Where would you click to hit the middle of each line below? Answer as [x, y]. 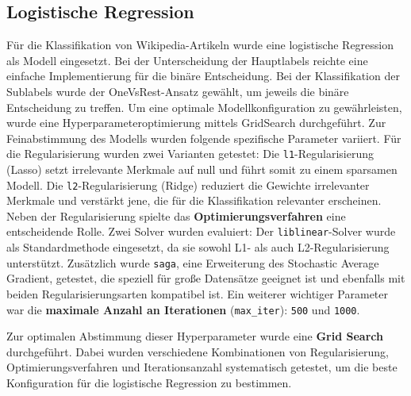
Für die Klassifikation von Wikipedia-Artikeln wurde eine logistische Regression [200, 45]
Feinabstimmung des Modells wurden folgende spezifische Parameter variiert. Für [204, 138]
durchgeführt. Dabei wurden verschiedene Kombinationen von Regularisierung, [198, 351]
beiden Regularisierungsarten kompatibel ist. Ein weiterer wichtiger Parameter [198, 293]
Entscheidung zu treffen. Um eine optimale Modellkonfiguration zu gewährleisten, [204, 107]
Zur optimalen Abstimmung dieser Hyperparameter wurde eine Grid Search [195, 336]
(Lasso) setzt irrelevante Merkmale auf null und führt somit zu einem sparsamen [202, 169]
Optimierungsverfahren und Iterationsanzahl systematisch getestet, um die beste [202, 367]
